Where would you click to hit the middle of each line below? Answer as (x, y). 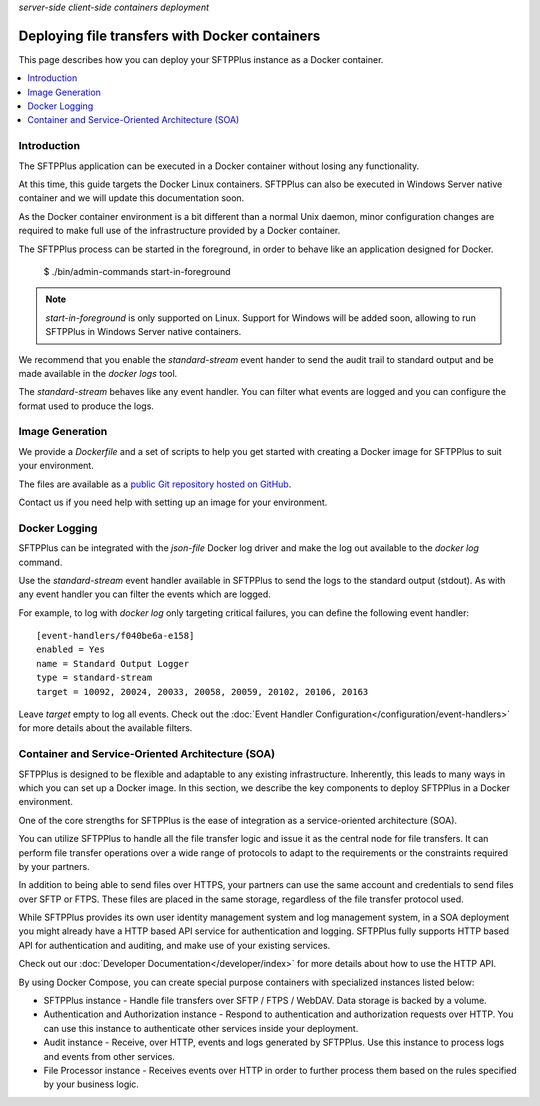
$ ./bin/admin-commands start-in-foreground (137, 271)
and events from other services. (109, 1056)
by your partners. (54, 866)
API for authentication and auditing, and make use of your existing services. (174, 945)
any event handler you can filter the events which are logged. (145, 594)
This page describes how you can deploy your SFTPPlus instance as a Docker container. (201, 59)
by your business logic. (91, 1084)
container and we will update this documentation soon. (131, 198)
